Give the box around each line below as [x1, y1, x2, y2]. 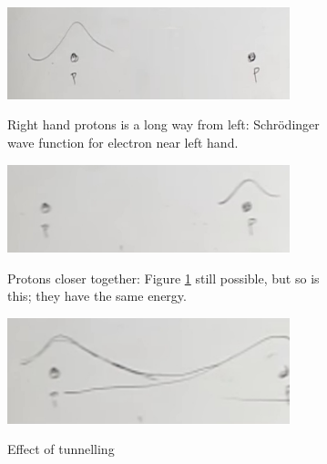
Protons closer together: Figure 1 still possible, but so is [7, 268, 320, 287]
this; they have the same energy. [7, 286, 187, 305]
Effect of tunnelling [7, 439, 115, 459]
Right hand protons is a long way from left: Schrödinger [7, 115, 320, 134]
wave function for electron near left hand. [7, 132, 239, 151]
